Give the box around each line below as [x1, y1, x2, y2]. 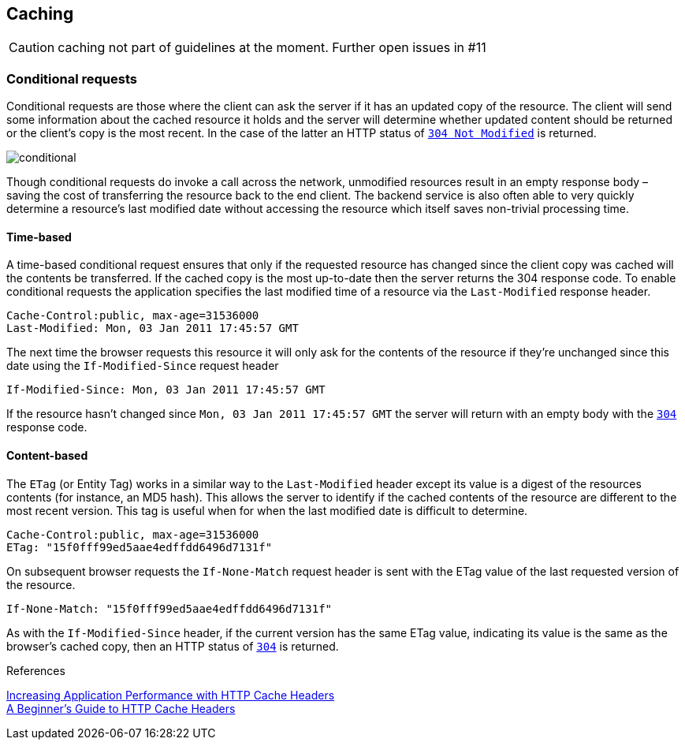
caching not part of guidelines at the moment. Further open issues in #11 [58, 39, 486, 56]
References [6, 663, 65, 677]
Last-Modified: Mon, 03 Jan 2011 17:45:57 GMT [6, 322, 299, 335]
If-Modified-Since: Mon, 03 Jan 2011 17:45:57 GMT [6, 383, 326, 397]
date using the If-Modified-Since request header [6, 359, 279, 373]
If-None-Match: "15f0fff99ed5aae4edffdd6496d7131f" [6, 602, 333, 615]
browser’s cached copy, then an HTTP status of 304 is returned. [6, 639, 339, 653]
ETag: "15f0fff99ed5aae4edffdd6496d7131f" [6, 540, 273, 554]
